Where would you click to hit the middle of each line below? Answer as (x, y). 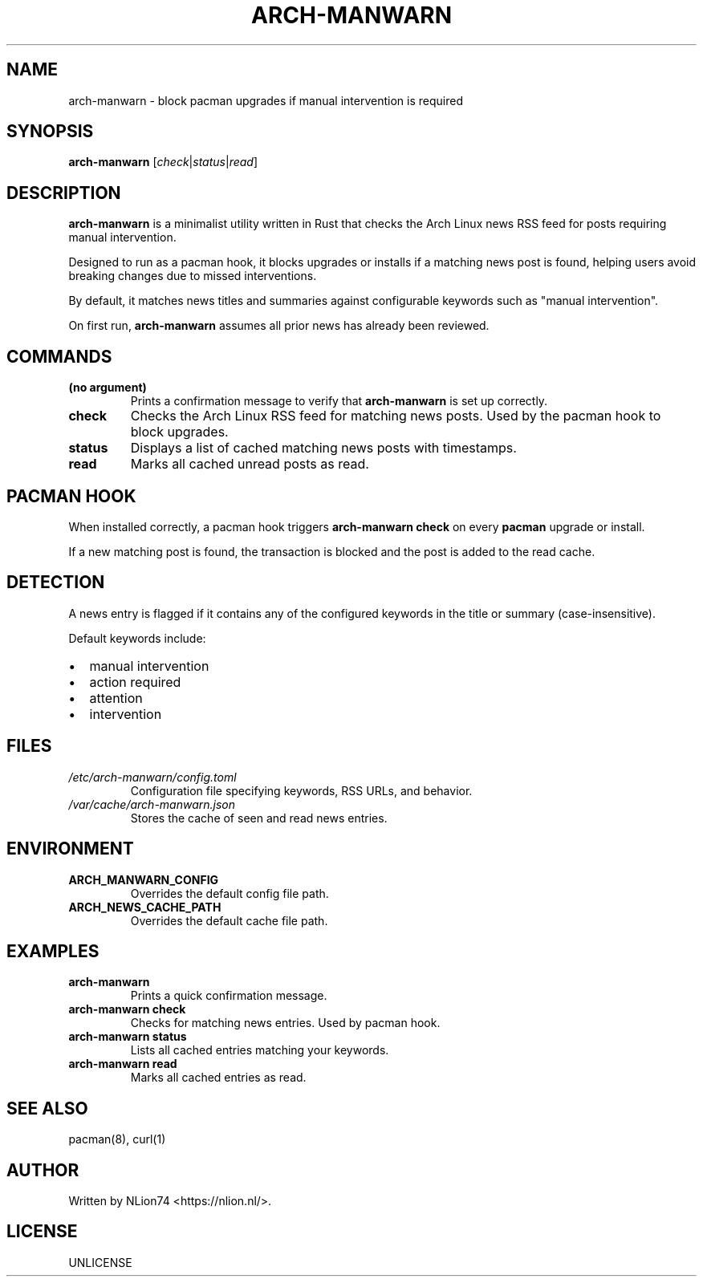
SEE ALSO (47, 1108)
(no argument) (108, 388)
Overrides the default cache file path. (229, 920)
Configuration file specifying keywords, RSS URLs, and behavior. (301, 790)
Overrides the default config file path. (230, 893)
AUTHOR (43, 1170)
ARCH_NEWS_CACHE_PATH (145, 907)
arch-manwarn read (123, 1064)
